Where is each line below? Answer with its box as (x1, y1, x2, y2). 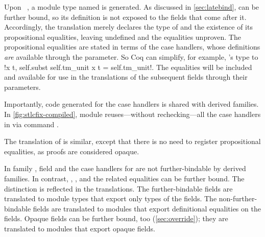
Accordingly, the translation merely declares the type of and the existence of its (4, 21, 253, 32)
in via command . (4, 118, 59, 129)
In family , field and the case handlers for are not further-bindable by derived (4, 163, 246, 174)
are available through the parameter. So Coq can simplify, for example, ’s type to (4, 51, 258, 62)
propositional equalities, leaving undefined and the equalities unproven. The (4, 31, 241, 42)
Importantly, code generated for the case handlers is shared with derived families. (4, 99, 259, 109)
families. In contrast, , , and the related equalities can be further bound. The (4, 173, 245, 183)
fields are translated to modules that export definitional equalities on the (33, 203, 261, 214)
